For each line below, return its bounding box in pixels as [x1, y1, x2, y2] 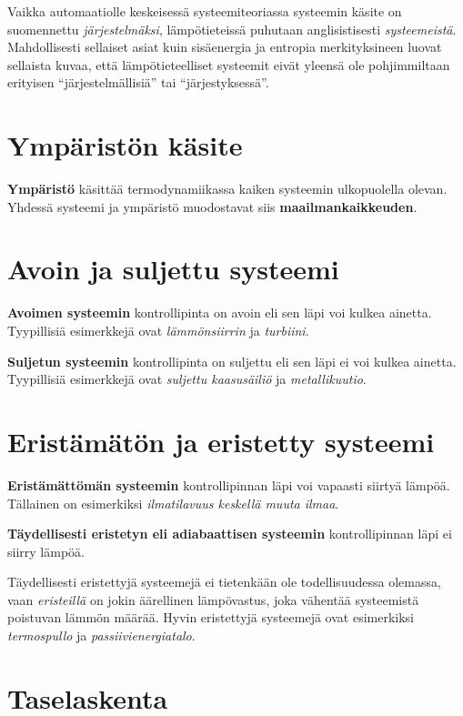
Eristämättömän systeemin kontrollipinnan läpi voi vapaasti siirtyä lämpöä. [7, 475, 450, 494]
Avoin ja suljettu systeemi [7, 250, 339, 287]
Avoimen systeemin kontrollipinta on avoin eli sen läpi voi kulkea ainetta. [7, 303, 432, 322]
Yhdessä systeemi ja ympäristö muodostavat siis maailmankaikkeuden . [7, 197, 418, 216]
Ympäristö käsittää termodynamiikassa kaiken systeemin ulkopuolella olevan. [7, 179, 448, 198]
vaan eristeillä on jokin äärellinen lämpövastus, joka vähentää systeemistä [7, 590, 419, 609]
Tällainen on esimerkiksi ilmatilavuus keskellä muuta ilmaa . [7, 493, 339, 512]
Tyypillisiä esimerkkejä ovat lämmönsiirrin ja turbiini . [7, 321, 309, 339]
